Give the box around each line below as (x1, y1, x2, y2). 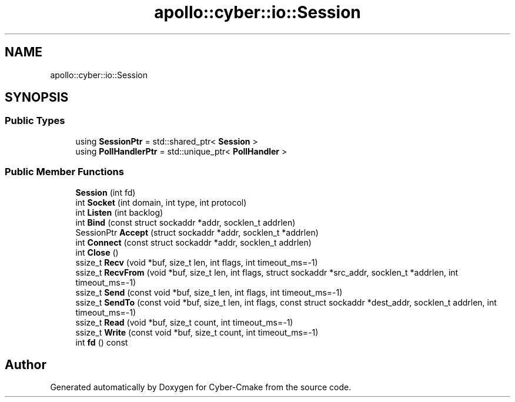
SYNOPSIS (5, 90, 69, 105)
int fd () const (75, 337, 128, 347)
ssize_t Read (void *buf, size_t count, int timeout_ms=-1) (75, 317, 293, 327)
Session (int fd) (75, 187, 136, 197)
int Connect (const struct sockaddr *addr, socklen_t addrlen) (75, 237, 312, 247)
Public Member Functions (5, 166, 124, 178)
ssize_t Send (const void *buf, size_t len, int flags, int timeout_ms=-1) (75, 287, 343, 297)
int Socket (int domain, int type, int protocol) (75, 197, 247, 207)
